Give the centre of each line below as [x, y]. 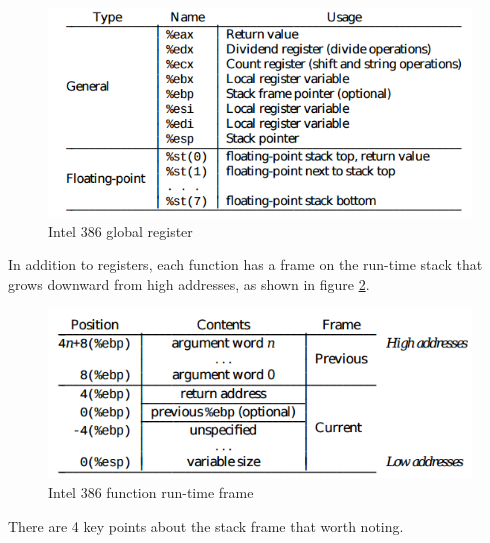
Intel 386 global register [120, 230]
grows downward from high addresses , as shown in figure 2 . [189, 283]
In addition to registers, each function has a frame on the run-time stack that [245, 264]
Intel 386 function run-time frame [151, 492]
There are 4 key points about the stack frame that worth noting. [206, 525]
